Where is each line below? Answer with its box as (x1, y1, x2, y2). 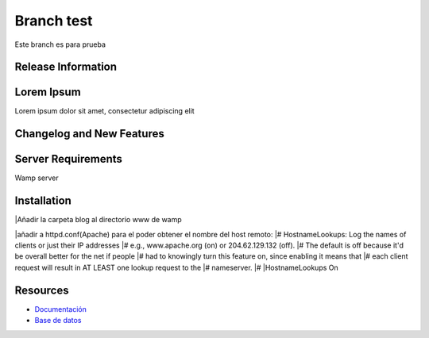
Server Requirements (14, 152, 123, 166)
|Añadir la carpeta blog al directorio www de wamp (14, 215, 182, 225)
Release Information (14, 60, 118, 74)
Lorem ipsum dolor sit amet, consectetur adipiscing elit (14, 106, 195, 116)
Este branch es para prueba (14, 40, 106, 49)
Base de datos (34, 316, 82, 325)
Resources (14, 283, 69, 297)
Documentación (34, 304, 87, 313)
